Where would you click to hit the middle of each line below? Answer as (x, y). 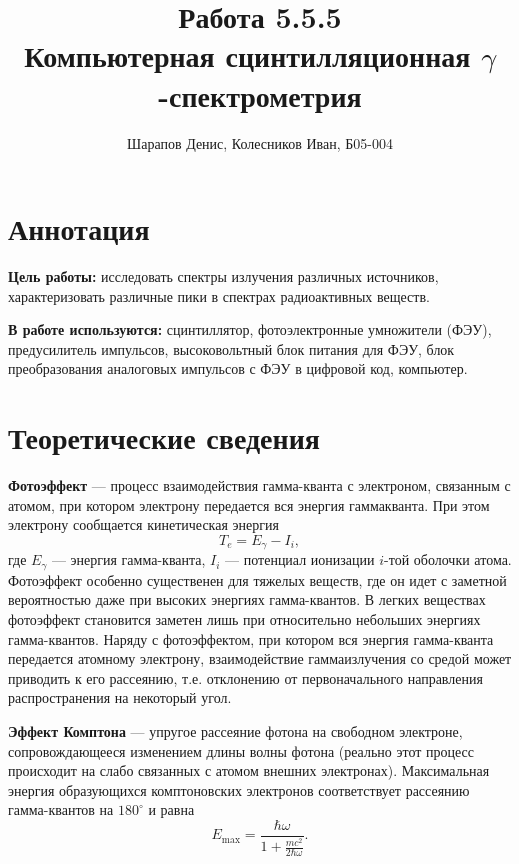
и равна (171, 809)
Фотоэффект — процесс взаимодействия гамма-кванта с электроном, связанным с (259, 485)
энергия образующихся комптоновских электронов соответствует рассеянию (239, 789)
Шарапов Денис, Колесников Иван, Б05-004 (260, 142)
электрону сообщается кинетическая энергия (143, 524)
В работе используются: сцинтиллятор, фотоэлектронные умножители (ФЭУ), (250, 329)
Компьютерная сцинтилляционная (247, 55)
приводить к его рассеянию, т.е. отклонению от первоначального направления (245, 677)
